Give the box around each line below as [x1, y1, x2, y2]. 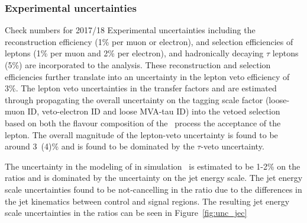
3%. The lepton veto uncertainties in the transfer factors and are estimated [5, 82, 277, 94]
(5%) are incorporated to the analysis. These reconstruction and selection [5, 59, 271, 71]
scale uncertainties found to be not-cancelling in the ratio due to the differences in [5, 183, 302, 195]
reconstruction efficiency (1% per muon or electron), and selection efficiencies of [5, 35, 293, 47]
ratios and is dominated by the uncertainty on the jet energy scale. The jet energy [5, 171, 303, 184]
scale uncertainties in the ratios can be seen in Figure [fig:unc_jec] [5, 206, 247, 219]
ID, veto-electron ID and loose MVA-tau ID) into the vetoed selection [27, 105, 280, 117]
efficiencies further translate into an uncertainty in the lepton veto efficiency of [5, 70, 290, 82]
